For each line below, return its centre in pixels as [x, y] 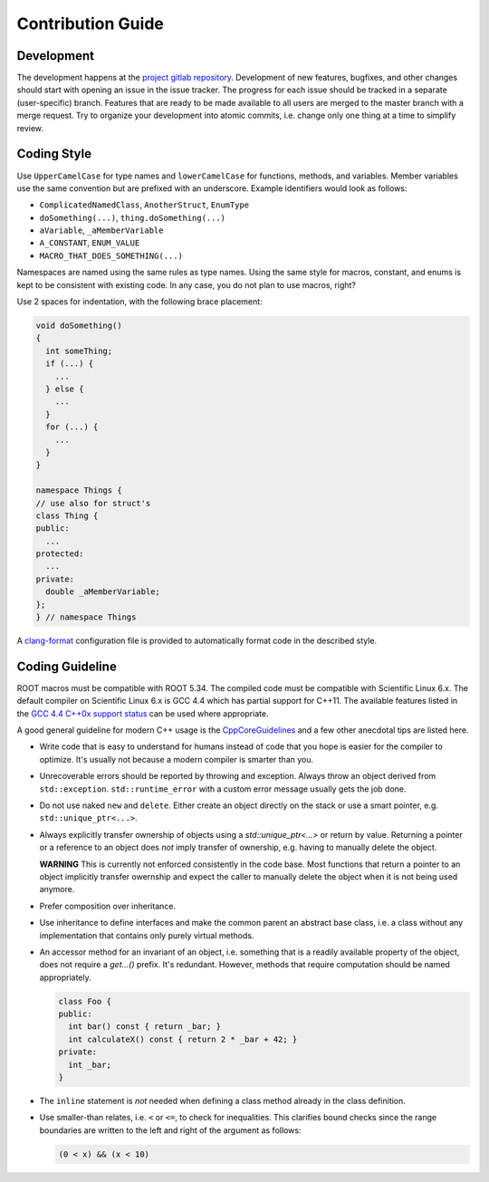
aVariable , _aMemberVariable [101, 230]
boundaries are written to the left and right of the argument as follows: [170, 1130]
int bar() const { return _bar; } [145, 1027]
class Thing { [67, 515]
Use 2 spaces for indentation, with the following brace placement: [139, 302]
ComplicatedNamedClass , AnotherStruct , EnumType [144, 205]
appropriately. [66, 977]
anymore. [57, 889]
